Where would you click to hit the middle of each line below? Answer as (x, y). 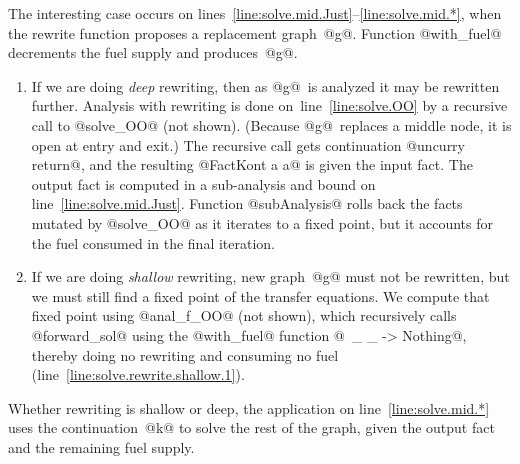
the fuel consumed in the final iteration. (153, 242)
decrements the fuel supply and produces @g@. (153, 52)
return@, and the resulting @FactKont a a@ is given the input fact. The (252, 164)
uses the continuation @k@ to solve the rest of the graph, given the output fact (251, 427)
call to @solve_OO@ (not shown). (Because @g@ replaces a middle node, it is (271, 124)
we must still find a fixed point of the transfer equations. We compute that (260, 295)
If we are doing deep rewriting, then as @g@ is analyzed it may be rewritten (265, 85)
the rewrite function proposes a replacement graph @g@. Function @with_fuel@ (255, 32)
